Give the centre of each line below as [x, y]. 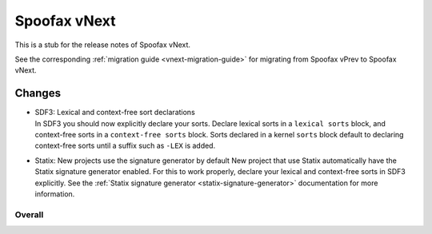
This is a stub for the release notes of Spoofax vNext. [103, 45]
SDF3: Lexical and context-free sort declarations [115, 113]
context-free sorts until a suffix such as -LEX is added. [125, 146]
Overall [29, 214]
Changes [38, 93]
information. [55, 194]
